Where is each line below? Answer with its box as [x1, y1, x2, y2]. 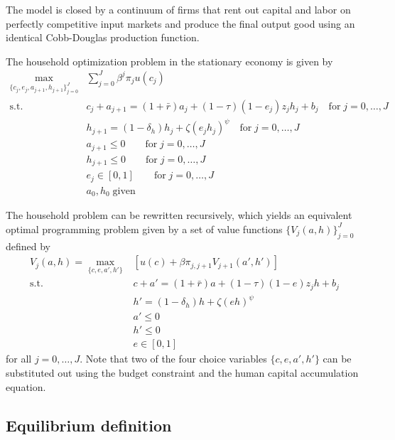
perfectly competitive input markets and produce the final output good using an [6, 16, 355, 31]
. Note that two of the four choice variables [80, 351, 267, 366]
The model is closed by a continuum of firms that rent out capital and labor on [6, 2, 351, 16]
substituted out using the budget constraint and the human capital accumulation [6, 365, 359, 380]
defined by [6, 238, 51, 253]
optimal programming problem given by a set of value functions [6, 221, 283, 236]
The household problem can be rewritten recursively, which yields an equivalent [6, 208, 352, 222]
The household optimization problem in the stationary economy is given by [6, 53, 333, 68]
